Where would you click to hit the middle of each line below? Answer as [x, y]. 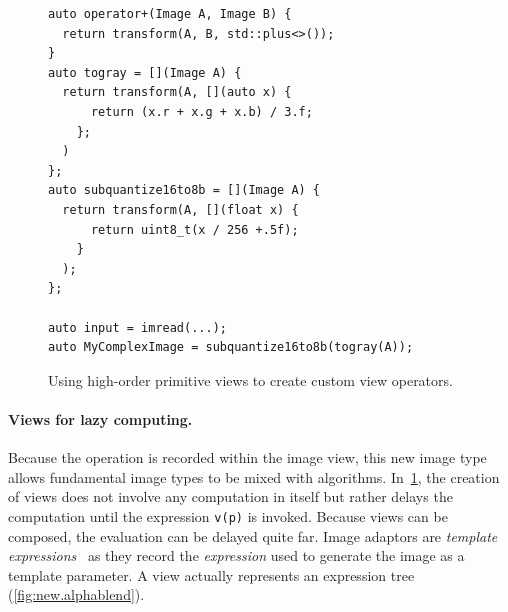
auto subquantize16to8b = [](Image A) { [184, 190]
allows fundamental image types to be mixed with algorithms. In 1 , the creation [254, 476]
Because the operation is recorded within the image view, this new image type [247, 457]
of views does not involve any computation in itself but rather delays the [230, 496]
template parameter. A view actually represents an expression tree [211, 574]
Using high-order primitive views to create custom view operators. [250, 379]
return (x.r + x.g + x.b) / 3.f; [201, 111]
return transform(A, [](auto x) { [177, 92]
